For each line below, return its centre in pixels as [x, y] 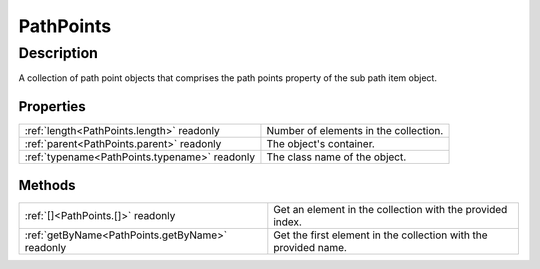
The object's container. [320, 144]
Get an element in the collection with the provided [390, 209]
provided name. [310, 247]
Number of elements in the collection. [355, 131]
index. [287, 222]
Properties [52, 106]
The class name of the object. [336, 157]
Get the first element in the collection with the [381, 235]
